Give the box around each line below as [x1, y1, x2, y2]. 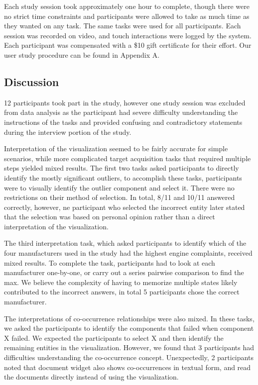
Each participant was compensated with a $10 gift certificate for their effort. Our [4, 40, 252, 50]
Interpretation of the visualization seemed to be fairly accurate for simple [4, 143, 228, 154]
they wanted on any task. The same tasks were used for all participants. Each [4, 20, 241, 31]
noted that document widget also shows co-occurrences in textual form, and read [4, 362, 251, 372]
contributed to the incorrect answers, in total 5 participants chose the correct [4, 287, 240, 297]
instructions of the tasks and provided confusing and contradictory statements [4, 116, 243, 127]
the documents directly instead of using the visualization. [4, 372, 179, 382]
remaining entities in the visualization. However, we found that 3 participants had [4, 342, 255, 353]
